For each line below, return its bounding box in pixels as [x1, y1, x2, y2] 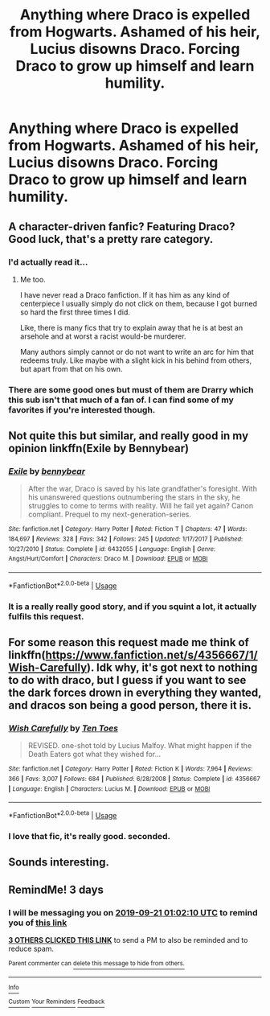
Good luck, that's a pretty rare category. [8, 232, 214, 246]
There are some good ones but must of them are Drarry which [8, 384, 255, 395]
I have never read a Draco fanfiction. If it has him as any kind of [19, 290, 231, 299]
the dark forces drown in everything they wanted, [8, 686, 262, 700]
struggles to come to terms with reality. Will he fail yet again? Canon [27, 501, 254, 511]
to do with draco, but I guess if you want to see [8, 673, 247, 687]
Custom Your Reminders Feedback [8, 997, 105, 1006]
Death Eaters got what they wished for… [27, 750, 162, 759]
